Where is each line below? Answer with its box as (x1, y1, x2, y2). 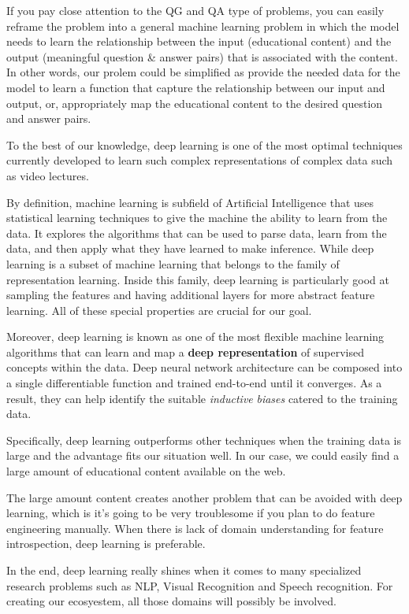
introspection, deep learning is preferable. (6, 535, 206, 552)
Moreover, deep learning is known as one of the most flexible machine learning (6, 328, 385, 345)
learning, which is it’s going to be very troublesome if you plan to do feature (6, 505, 375, 521)
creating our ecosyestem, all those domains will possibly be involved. (6, 593, 336, 609)
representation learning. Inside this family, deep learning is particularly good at (6, 271, 389, 287)
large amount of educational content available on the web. (6, 463, 286, 479)
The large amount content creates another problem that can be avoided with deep (6, 489, 403, 505)
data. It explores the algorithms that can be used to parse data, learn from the (6, 224, 387, 241)
